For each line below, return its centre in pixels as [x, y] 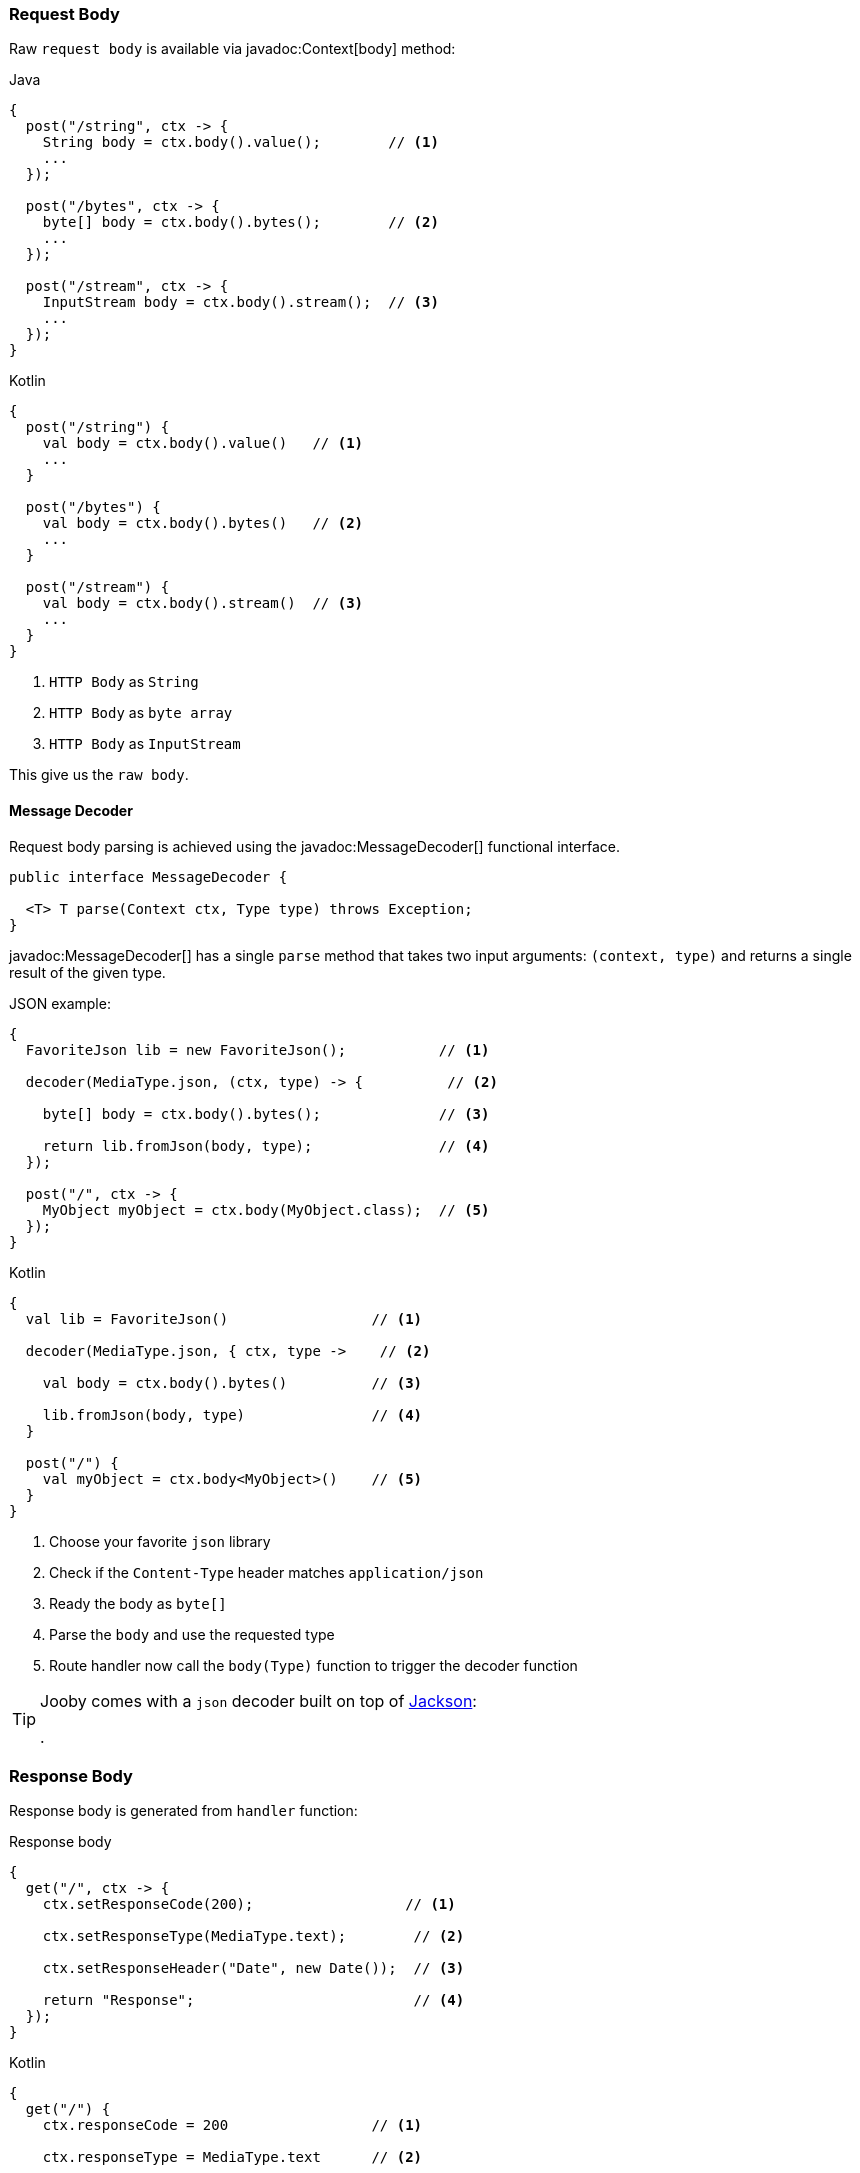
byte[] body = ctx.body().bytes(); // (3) [266, 1113]
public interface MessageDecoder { [148, 876]
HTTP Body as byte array [141, 713]
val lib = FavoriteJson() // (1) [224, 1318]
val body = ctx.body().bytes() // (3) [232, 1382]
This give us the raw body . [99, 775]
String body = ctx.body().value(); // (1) [240, 142]
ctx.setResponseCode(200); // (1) [249, 1904]
